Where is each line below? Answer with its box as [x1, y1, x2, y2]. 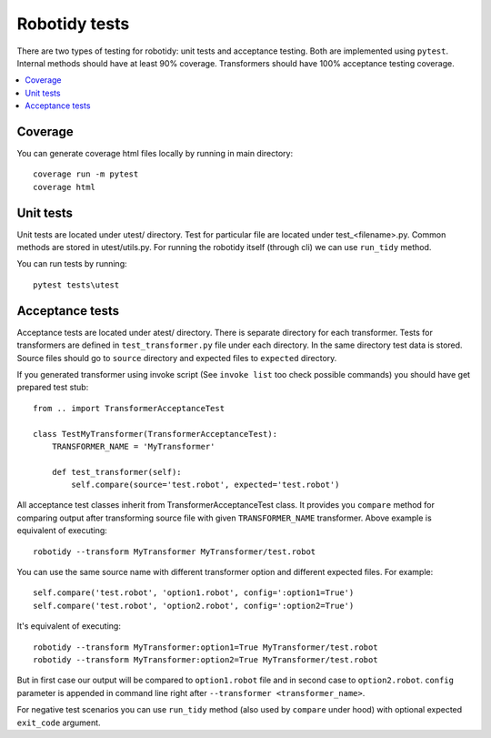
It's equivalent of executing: [16, 621, 122, 632]
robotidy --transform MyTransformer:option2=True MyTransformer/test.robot [33, 654, 378, 664]
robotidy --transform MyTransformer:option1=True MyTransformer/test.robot [33, 642, 378, 652]
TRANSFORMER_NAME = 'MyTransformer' [51, 441, 215, 451]
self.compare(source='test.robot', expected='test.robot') [71, 480, 340, 490]
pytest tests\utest [33, 279, 120, 290]
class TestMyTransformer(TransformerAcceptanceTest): [33, 429, 277, 439]
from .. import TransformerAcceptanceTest [33, 403, 225, 413]
